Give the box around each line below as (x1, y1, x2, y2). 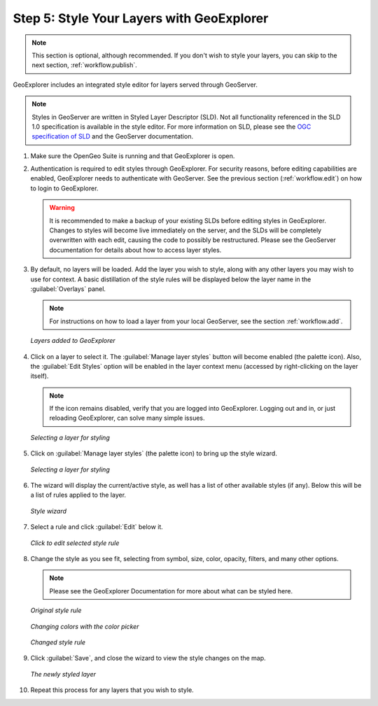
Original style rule (30, 606, 82, 615)
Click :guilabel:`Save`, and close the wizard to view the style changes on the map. (30, 654, 266, 663)
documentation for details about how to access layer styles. (49, 246, 222, 254)
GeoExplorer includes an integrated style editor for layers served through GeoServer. (13, 80, 258, 89)
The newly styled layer (30, 670, 96, 678)
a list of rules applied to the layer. (30, 490, 126, 500)
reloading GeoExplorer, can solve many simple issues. (49, 414, 206, 423)
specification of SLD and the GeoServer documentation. (31, 132, 194, 141)
